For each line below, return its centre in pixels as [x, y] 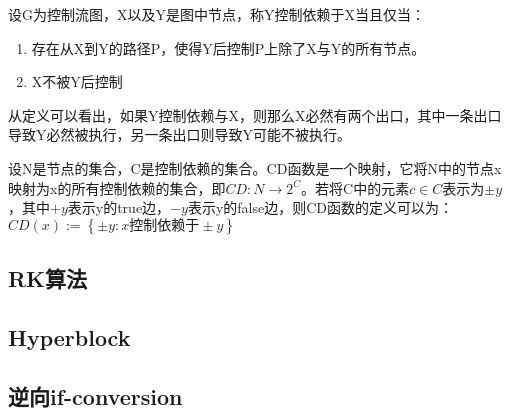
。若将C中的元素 [355, 187]
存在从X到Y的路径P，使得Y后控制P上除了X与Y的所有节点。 [228, 47]
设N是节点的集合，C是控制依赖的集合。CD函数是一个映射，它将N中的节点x [255, 167]
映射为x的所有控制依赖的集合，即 [117, 187]
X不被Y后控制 [77, 81]
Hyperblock [69, 336]
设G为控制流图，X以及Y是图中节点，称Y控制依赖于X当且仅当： [216, 14]
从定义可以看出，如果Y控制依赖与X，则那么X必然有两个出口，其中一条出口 [255, 114]
